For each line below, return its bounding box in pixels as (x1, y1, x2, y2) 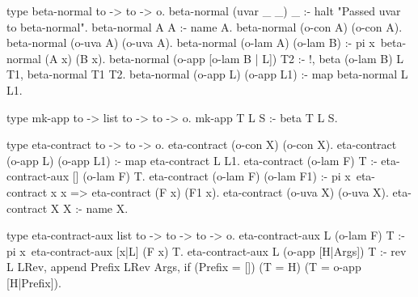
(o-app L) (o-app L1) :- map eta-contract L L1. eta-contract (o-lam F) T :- (6, 151, 378, 168)
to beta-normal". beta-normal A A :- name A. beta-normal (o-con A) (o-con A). (6, 18, 403, 35)
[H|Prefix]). (6, 274, 61, 291)
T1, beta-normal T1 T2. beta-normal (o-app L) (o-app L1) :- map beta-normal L (6, 66, 408, 83)
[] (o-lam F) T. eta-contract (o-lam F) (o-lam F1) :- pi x (72, 168, 351, 185)
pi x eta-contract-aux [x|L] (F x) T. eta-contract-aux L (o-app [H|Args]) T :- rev (6, 242, 407, 259)
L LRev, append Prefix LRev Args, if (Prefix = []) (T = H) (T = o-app (6, 258, 361, 275)
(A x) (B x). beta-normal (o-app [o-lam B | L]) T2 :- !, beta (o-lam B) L (44, 49, 404, 66)
